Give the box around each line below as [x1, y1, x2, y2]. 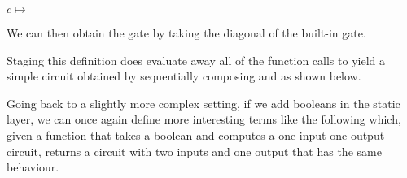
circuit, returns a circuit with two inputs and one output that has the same [7, 142, 382, 159]
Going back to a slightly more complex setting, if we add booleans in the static [7, 94, 400, 111]
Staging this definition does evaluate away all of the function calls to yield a [7, 51, 385, 68]
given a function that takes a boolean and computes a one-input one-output [7, 126, 385, 143]
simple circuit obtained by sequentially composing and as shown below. [7, 67, 361, 85]
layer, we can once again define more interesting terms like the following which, [7, 111, 401, 128]
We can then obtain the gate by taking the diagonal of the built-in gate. [7, 24, 366, 41]
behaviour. [7, 158, 59, 176]
